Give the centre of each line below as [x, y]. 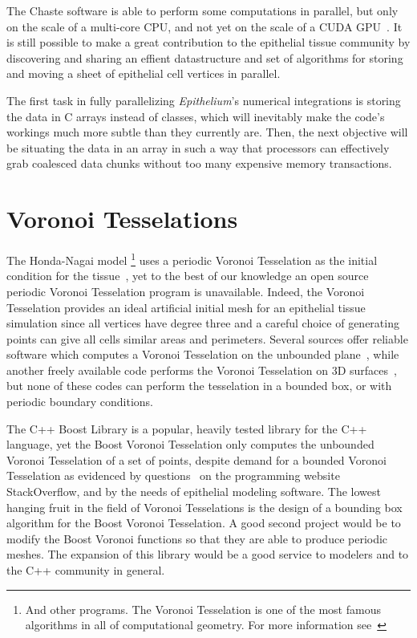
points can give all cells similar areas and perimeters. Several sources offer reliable [207, 338]
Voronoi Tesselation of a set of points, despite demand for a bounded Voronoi [196, 459]
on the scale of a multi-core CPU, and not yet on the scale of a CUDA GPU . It [204, 26]
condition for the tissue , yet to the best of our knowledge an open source [188, 276]
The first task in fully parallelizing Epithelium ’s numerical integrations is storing [204, 100]
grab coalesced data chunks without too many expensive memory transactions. [199, 163]
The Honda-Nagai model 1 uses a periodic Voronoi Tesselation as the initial [192, 259]
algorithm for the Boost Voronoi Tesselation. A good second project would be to [204, 523]
